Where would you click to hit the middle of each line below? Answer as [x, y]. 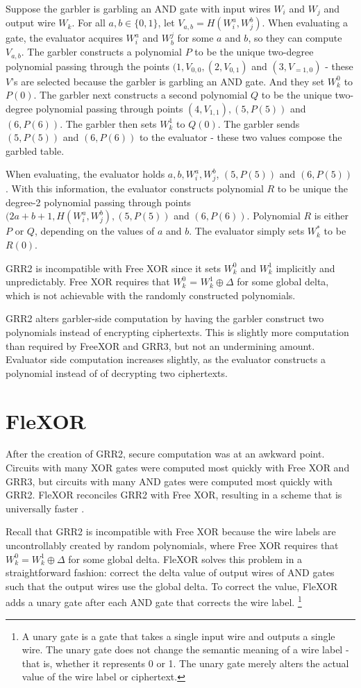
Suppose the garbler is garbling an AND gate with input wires [138, 8]
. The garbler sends [259, 123]
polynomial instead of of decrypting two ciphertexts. [117, 372]
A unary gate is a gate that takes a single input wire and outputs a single [178, 636]
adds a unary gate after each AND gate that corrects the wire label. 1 [154, 601]
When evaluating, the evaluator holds [85, 174]
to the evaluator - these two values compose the [241, 137]
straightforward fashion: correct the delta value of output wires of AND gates [170, 572]
